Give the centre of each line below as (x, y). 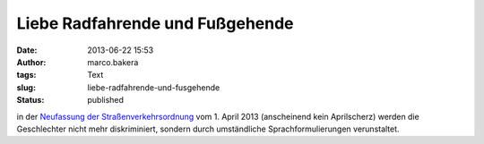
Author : (31, 62)
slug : (26, 87)
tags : (26, 75)
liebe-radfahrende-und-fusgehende (154, 87)
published (106, 100)
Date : (27, 50)
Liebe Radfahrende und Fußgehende (156, 23)
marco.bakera (113, 62)
